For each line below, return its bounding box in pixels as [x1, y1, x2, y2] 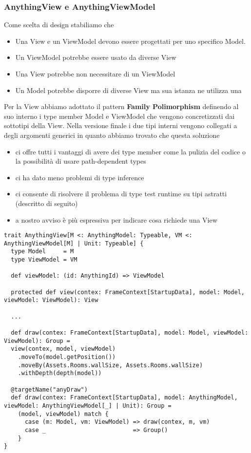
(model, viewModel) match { [18, 410, 109, 417]
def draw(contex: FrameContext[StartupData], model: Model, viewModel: [11, 329, 249, 336]
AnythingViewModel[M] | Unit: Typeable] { [4, 240, 144, 247]
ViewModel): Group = [4, 337, 71, 344]
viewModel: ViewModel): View [4, 297, 98, 304]
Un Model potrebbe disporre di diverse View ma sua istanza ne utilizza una [15, 85, 242, 95]
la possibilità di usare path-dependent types [15, 156, 146, 166]
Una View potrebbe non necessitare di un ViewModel [15, 69, 175, 78]
